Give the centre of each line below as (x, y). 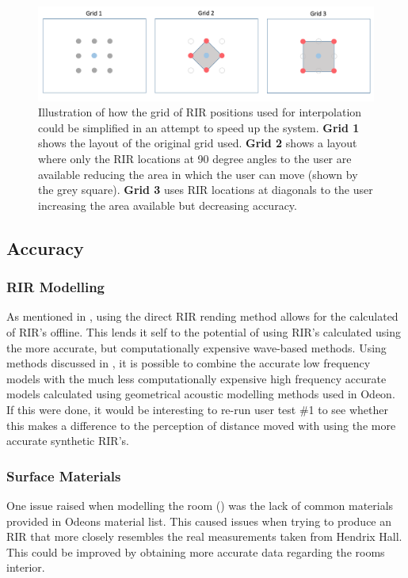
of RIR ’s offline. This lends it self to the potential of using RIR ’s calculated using (204, 332)
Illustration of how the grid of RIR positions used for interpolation (200, 112)
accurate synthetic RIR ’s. (68, 441)
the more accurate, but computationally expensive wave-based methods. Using (196, 347)
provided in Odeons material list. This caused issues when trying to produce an (199, 521)
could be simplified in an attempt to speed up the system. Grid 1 (199, 127)
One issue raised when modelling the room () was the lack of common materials (200, 505)
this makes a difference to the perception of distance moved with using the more (201, 425)
